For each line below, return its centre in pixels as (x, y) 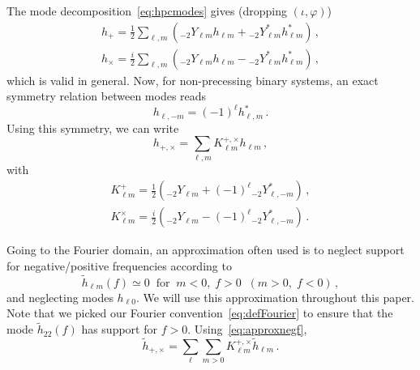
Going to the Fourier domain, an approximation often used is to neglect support (206, 250)
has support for (119, 329)
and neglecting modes (60, 297)
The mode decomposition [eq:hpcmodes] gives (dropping (147, 11)
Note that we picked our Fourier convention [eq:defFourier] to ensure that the (200, 313)
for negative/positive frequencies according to (119, 265)
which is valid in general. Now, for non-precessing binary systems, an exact (193, 80)
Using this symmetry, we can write (93, 128)
